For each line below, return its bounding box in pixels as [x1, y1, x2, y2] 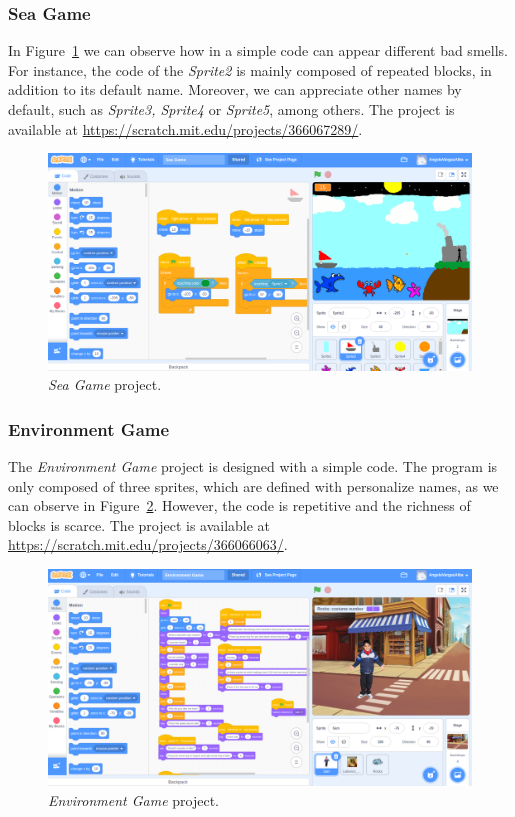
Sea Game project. [48, 374, 162, 395]
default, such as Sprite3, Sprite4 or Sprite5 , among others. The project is [8, 99, 455, 119]
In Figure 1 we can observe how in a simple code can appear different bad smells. [8, 40, 508, 61]
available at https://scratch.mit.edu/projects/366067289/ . [8, 118, 363, 139]
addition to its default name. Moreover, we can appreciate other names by [8, 79, 462, 100]
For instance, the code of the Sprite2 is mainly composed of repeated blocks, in [8, 59, 492, 80]
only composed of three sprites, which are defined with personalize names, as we [8, 475, 499, 496]
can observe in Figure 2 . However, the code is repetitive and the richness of [8, 495, 471, 516]
